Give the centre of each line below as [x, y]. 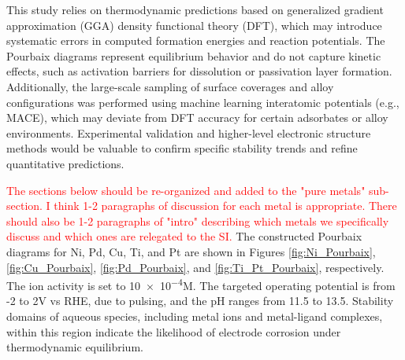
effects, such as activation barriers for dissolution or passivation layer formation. [199, 71]
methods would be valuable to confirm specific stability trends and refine [182, 148]
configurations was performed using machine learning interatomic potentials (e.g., [203, 102]
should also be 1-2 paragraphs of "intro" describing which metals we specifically [198, 220]
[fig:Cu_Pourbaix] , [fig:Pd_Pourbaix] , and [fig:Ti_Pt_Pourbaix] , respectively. [195, 267]
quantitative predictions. [65, 163]
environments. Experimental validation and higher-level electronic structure [189, 132]
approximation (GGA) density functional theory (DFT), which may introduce [194, 25]
